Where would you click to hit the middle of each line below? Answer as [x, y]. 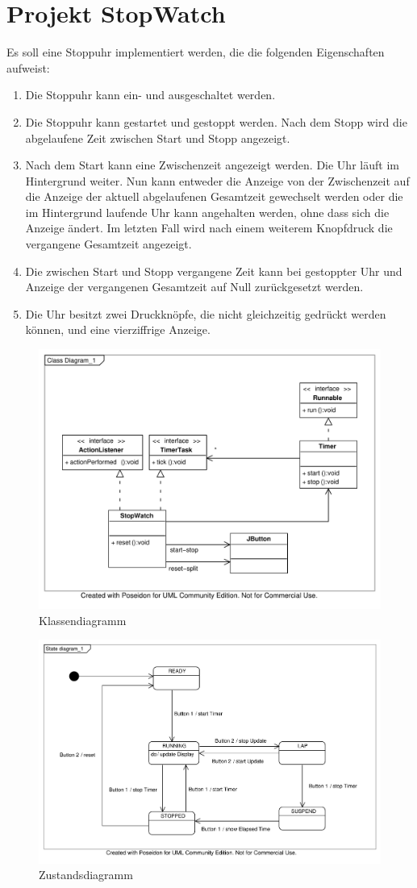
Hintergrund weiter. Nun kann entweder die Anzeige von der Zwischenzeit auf [217, 180]
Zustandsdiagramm [86, 875]
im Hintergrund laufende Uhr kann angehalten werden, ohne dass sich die [207, 212]
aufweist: [28, 67]
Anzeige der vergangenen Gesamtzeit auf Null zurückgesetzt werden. [194, 287]
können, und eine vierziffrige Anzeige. [118, 329]
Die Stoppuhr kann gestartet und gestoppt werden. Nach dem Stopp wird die [216, 121]
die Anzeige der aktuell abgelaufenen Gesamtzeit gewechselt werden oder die [214, 196]
